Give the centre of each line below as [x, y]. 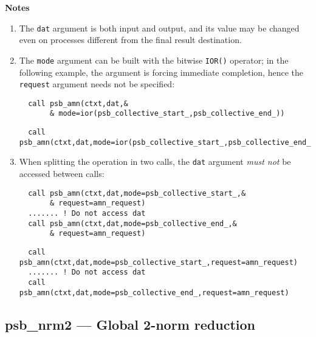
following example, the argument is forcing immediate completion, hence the [161, 72]
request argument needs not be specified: [97, 84]
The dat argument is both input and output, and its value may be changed [159, 28]
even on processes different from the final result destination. [130, 40]
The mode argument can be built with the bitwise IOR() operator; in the [154, 60]
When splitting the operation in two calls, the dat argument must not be [155, 162]
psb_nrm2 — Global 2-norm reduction [130, 324]
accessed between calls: [62, 174]
